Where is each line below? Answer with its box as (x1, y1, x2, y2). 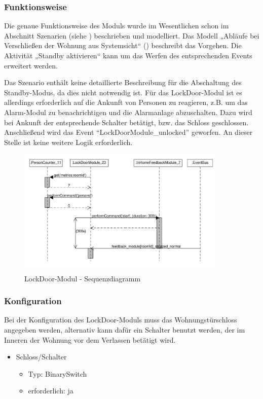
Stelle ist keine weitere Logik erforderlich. (4, 136, 133, 147)
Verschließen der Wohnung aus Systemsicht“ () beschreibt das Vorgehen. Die (4, 40, 242, 51)
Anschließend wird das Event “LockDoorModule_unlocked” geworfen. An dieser (4, 127, 253, 137)
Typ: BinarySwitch (28, 368, 87, 379)
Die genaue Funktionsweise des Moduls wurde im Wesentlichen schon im (4, 20, 229, 31)
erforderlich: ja (28, 385, 73, 396)
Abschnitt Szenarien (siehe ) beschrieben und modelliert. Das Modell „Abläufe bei (4, 30, 259, 41)
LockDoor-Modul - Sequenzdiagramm (24, 273, 141, 283)
